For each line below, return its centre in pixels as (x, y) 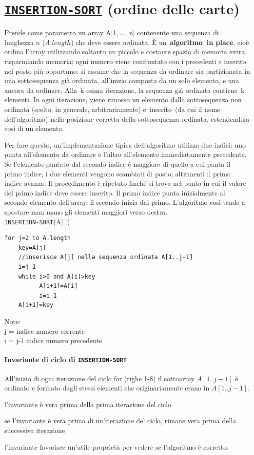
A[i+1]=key (36, 305)
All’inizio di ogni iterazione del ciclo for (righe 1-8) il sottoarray (99, 378)
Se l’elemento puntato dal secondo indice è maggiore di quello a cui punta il (117, 163)
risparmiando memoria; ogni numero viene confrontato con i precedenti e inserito (125, 61)
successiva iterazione (35, 430)
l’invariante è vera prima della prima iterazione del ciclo (88, 404)
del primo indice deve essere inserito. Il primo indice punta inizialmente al (115, 192)
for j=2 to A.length (38, 238)
